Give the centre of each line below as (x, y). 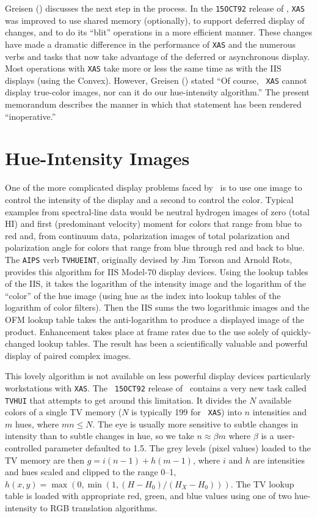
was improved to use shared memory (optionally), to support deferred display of (155, 20)
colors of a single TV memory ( (64, 412)
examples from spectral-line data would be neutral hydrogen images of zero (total (157, 211)
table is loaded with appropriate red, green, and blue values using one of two (148, 496)
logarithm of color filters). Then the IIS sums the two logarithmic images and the (157, 307)
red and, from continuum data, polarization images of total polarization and (148, 235)
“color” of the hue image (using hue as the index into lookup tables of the (143, 295)
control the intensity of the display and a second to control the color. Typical (149, 199)
